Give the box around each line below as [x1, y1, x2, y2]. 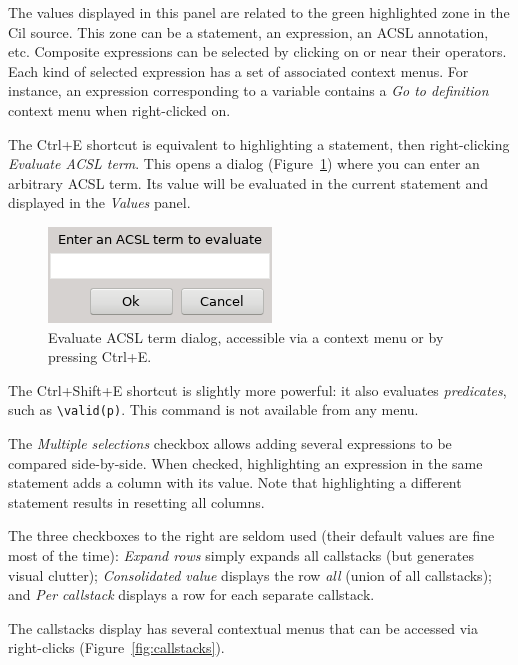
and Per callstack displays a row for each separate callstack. [8, 584, 375, 605]
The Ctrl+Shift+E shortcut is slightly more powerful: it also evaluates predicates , [8, 379, 507, 400]
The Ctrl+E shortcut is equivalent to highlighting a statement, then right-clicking [8, 133, 510, 154]
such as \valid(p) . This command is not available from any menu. [8, 399, 419, 420]
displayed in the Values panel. [8, 192, 191, 213]
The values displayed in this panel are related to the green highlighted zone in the [8, 2, 510, 22]
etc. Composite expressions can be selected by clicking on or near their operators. [8, 41, 507, 62]
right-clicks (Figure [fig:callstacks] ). [8, 637, 225, 658]
